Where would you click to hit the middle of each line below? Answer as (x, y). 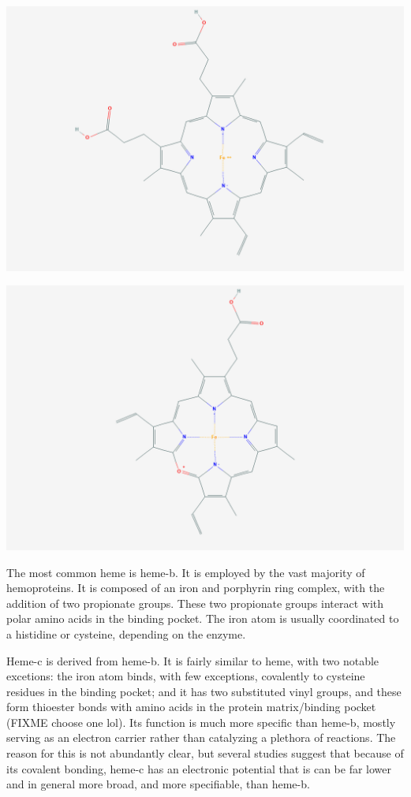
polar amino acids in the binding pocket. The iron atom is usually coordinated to (203, 618)
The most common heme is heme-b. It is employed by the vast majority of (186, 572)
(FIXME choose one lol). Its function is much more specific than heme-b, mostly (201, 722)
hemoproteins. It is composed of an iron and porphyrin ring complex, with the (196, 588)
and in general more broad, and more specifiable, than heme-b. (158, 784)
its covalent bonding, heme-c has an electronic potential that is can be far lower (199, 768)
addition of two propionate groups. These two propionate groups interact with (195, 603)
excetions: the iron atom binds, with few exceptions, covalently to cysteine (186, 676)
